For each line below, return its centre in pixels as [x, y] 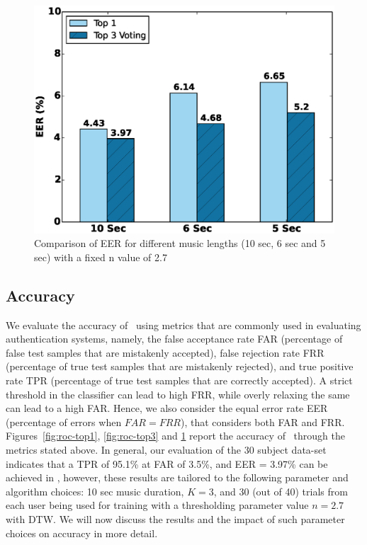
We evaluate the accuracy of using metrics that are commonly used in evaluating [183, 325]
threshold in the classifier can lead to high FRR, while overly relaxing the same [178, 394]
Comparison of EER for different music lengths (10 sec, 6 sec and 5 [180, 243]
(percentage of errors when [64, 421]
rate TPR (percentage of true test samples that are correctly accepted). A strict [179, 380]
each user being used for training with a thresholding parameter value [157, 505]
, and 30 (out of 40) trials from [281, 491]
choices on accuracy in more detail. [82, 533]
